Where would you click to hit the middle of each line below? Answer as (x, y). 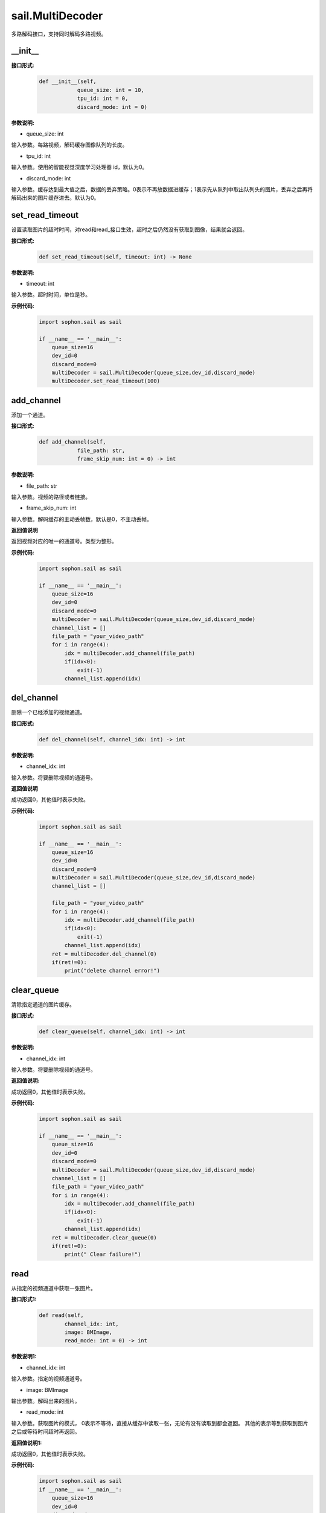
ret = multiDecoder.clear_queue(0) (104, 1237)
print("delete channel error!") (112, 971)
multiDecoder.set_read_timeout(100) (106, 381)
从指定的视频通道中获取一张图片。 (53, 1288)
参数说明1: (24, 1356)
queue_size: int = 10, (110, 90)
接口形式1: (24, 1299)
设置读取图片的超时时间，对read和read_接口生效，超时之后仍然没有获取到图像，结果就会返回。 (129, 229)
